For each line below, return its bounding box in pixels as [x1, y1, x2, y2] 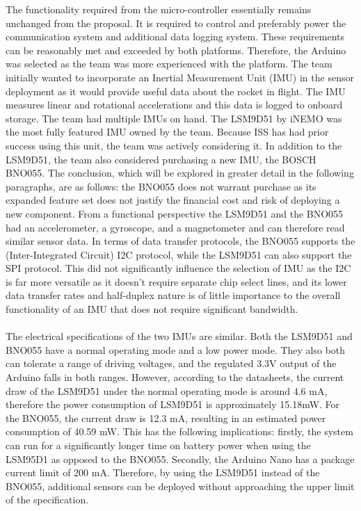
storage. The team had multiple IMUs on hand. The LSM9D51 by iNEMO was [6, 111, 342, 125]
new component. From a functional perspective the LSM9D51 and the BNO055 [6, 206, 344, 220]
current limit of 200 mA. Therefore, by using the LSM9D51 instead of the [6, 465, 320, 480]
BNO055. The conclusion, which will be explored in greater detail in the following [6, 165, 354, 180]
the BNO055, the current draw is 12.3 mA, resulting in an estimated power [6, 410, 326, 425]
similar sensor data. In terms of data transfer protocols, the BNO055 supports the [6, 234, 355, 248]
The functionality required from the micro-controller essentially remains [6, 2, 312, 16]
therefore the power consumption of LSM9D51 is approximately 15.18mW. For [6, 397, 340, 412]
